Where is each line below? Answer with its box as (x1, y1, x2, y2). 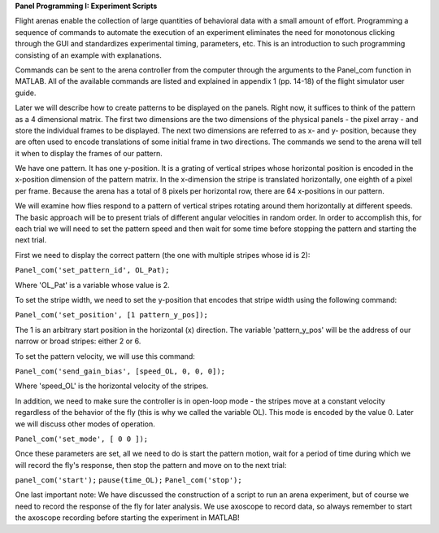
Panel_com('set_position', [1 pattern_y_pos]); (15, 310, 209, 320)
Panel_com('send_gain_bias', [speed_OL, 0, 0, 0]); (15, 366, 226, 376)
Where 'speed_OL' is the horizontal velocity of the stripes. (15, 381, 209, 391)
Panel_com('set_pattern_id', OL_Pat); (15, 265, 170, 275)
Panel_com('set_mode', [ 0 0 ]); (15, 434, 149, 443)
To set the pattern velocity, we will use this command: (15, 351, 195, 361)
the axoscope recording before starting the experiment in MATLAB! (15, 513, 240, 522)
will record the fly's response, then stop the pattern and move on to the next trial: (15, 460, 287, 470)
